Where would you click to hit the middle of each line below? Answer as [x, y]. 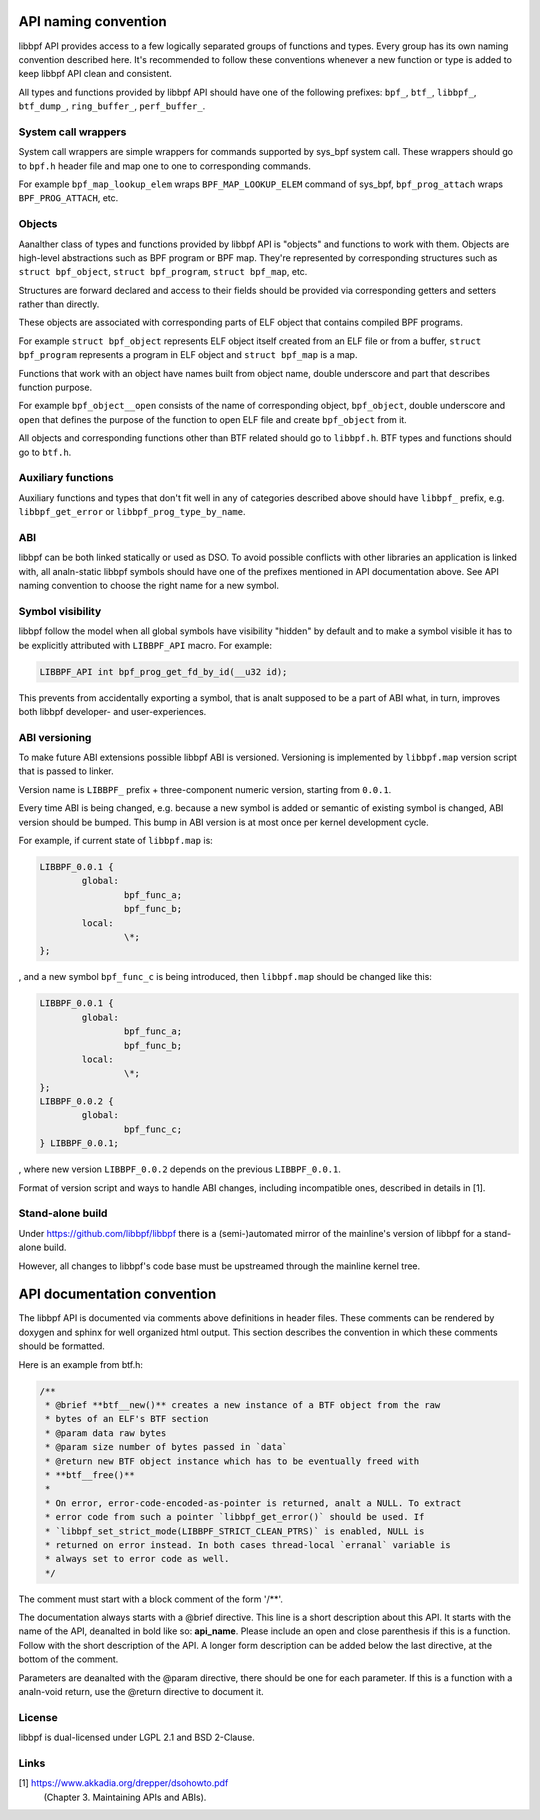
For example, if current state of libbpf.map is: [116, 841]
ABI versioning [55, 737]
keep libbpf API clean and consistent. [95, 74]
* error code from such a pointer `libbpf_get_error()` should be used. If [235, 1517]
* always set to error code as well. [137, 1559]
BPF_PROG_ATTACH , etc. [68, 198]
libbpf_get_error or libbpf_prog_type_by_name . [132, 512]
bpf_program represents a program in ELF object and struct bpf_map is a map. [188, 355]
